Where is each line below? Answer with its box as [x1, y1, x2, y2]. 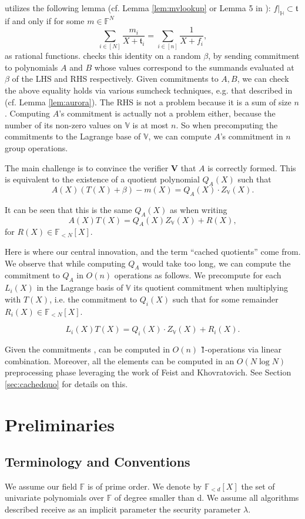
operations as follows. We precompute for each [114, 269, 281, 281]
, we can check [237, 72, 289, 85]
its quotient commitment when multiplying [133, 281, 288, 294]
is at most [132, 118, 169, 131]
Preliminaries [5, 412, 115, 436]
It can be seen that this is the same [5, 203, 132, 215]
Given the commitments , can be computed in [5, 342, 170, 355]
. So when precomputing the [176, 118, 278, 131]
